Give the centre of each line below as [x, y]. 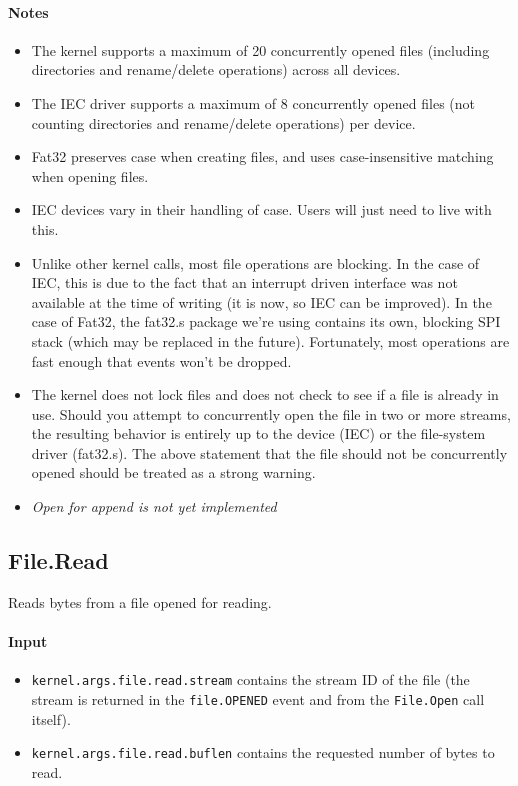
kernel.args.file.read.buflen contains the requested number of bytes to [263, 752]
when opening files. [90, 175]
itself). [51, 718]
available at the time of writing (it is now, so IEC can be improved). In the [261, 301]
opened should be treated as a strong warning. [173, 472]
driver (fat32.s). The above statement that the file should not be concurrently [269, 452]
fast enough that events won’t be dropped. [161, 360]
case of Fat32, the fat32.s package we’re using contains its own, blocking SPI [266, 321]
